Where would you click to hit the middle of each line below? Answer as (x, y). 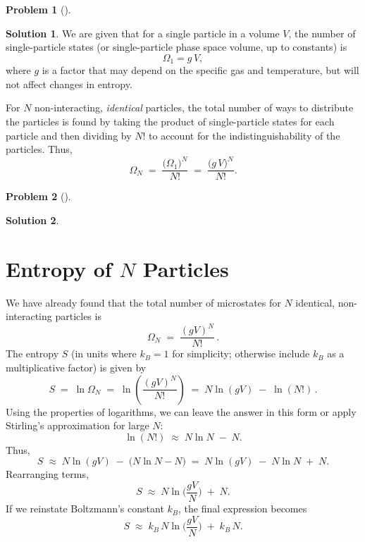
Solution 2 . (32, 220)
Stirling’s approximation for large (78, 425)
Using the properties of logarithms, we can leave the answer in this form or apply (181, 411)
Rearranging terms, (47, 474)
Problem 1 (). (38, 9)
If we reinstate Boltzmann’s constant (85, 509)
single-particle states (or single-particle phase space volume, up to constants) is (177, 47)
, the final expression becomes (243, 509)
